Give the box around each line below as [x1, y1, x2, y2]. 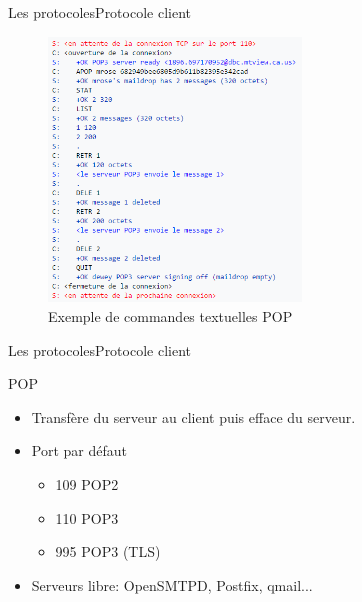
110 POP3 [55, 507, 119, 528]
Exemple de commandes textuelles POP [48, 306, 293, 327]
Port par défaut [31, 440, 127, 461]
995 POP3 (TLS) [55, 541, 161, 562]
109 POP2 [55, 473, 119, 494]
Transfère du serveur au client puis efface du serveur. [31, 406, 356, 427]
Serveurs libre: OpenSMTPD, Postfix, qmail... [31, 574, 313, 595]
